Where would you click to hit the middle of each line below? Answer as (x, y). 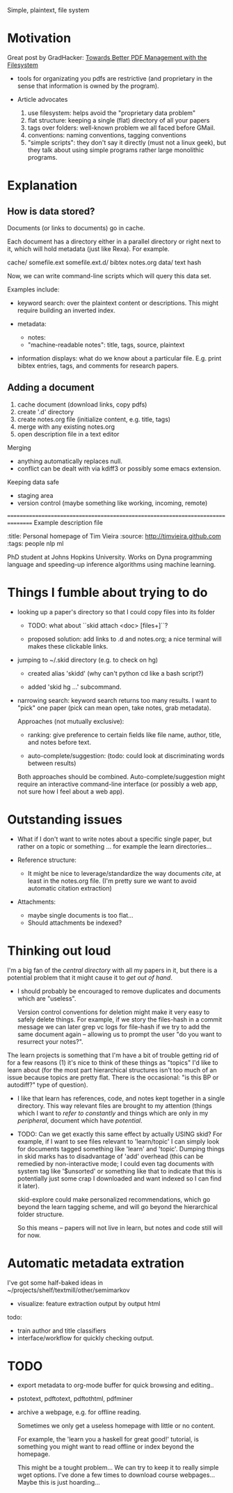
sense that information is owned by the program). (88, 86)
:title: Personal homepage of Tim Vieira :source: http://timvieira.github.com (114, 536)
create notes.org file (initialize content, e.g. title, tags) (94, 419)
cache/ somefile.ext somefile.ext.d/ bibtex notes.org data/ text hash (104, 262)
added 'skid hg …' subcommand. (74, 687)
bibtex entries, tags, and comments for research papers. (98, 365)
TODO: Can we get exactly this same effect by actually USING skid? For (120, 1134)
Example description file (68, 522)
